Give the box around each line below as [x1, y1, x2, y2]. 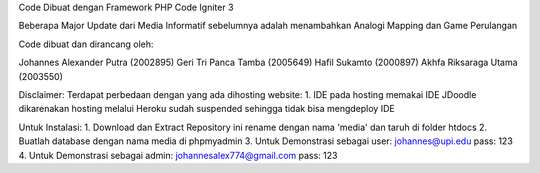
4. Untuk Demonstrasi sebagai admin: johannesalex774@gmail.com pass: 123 [18, 149, 338, 161]
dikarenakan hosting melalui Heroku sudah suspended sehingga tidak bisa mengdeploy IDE [18, 103, 395, 115]
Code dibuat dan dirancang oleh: [18, 38, 154, 50]
